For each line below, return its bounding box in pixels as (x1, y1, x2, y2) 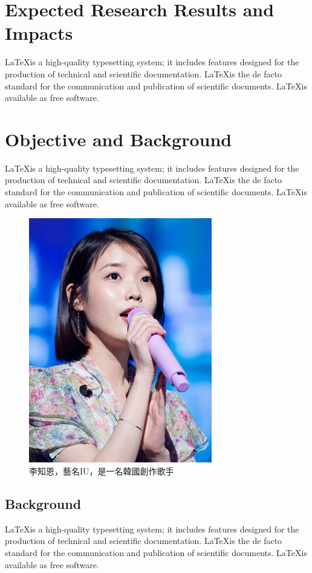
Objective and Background (5, 126, 232, 151)
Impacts (5, 21, 73, 45)
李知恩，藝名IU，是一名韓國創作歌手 (29, 464, 174, 477)
